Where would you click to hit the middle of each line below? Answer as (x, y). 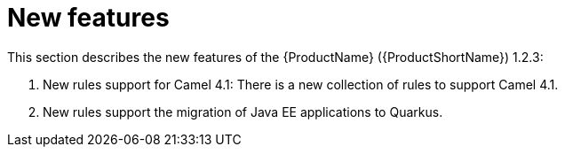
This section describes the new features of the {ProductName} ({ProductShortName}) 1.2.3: (275, 57)
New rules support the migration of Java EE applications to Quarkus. (243, 112)
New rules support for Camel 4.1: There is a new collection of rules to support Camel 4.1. (301, 84)
